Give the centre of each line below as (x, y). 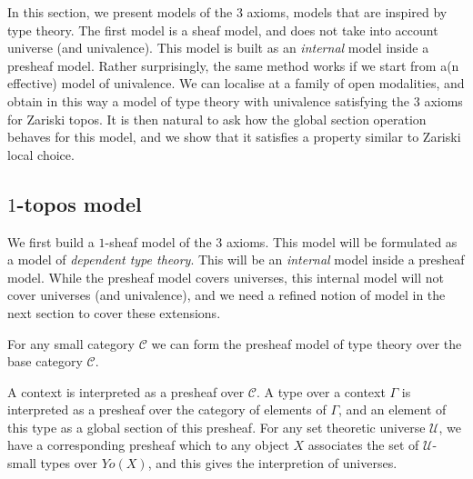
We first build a (51, 241)
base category (45, 361)
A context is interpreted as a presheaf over (126, 391)
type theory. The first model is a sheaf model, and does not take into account (223, 30)
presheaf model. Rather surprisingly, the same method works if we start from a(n (233, 65)
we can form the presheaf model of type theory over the (307, 343)
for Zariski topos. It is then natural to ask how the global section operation (217, 119)
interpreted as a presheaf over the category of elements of (167, 409)
